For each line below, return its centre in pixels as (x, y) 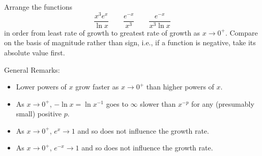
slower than (158, 103)
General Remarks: (32, 69)
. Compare (241, 32)
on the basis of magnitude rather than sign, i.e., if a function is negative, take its (130, 42)
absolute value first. (35, 52)
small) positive (39, 114)
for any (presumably (223, 103)
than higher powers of (180, 87)
